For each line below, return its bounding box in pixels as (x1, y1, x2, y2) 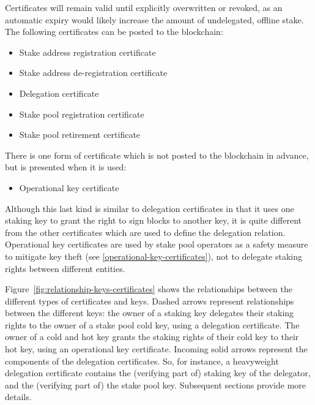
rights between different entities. (5, 262, 125, 274)
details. (5, 390, 32, 403)
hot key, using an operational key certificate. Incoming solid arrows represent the (5, 343, 308, 355)
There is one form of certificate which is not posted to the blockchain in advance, (5, 148, 309, 161)
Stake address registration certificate (19, 45, 156, 58)
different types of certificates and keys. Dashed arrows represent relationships (5, 294, 294, 307)
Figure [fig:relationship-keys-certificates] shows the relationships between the (5, 282, 292, 295)
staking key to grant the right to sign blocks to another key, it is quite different (5, 214, 302, 227)
